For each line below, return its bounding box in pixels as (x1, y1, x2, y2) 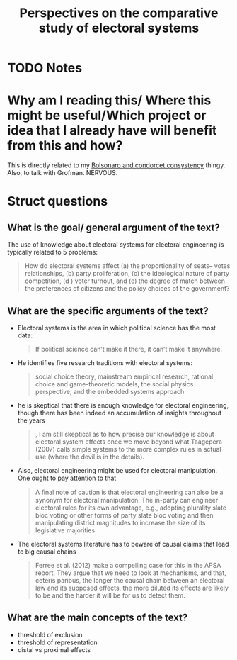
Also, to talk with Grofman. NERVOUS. (7, 169, 118, 177)
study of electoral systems (38, 20, 200, 36)
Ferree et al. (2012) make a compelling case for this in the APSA (35, 561, 221, 569)
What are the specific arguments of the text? (7, 305, 209, 317)
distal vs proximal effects (17, 645, 91, 654)
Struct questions (7, 194, 108, 210)
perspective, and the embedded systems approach (35, 387, 185, 396)
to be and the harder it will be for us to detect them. (35, 591, 185, 600)
